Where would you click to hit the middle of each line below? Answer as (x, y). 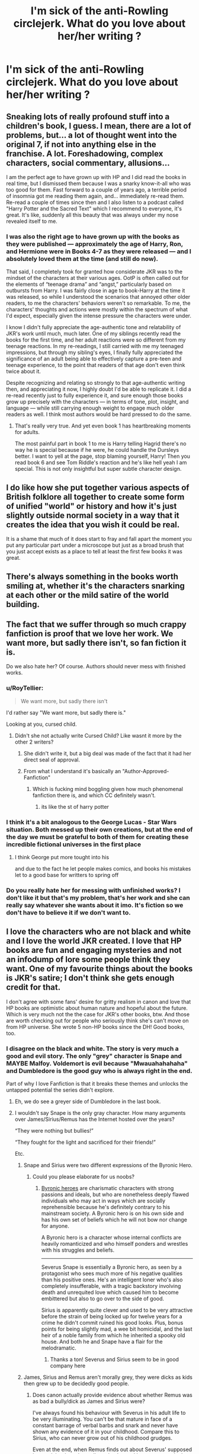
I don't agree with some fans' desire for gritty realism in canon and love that (99, 1002)
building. (23, 604)
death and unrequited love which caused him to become (110, 1292)
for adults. (27, 432)
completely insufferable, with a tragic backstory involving (111, 1286)
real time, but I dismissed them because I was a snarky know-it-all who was (99, 183)
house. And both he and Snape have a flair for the (102, 1341)
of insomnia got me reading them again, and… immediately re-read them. (95, 196)
